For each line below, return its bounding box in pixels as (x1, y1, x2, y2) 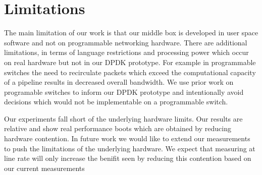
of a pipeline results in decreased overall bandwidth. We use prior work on (4, 77, 234, 87)
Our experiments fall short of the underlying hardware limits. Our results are (4, 113, 243, 124)
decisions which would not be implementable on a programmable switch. (4, 96, 228, 107)
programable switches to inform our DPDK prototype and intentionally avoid (4, 86, 244, 97)
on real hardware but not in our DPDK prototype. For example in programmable (4, 56, 256, 67)
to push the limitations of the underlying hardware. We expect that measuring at (4, 143, 255, 153)
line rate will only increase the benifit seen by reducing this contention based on (4, 153, 251, 163)
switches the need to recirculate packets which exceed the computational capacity (4, 67, 256, 77)
